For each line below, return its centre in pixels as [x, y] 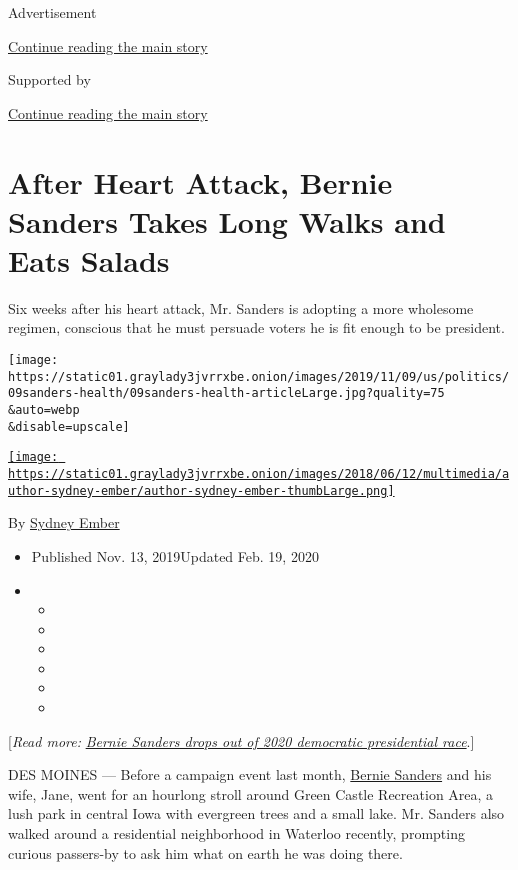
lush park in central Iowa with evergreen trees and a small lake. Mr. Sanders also [256, 813]
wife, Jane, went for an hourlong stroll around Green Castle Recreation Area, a [251, 793]
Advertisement [52, 12]
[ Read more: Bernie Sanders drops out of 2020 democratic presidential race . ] [241, 740]
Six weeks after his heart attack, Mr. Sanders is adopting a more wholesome [241, 307]
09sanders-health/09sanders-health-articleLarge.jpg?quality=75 [226, 393]
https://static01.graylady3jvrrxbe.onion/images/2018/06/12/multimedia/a [259, 474]
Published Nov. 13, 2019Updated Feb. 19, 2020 [175, 555]
